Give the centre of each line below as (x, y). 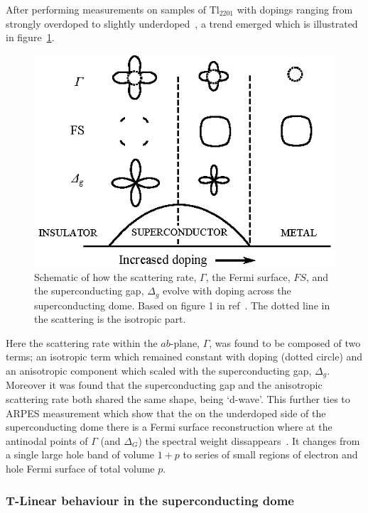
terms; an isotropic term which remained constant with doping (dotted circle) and (184, 357)
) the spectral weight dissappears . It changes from (249, 440)
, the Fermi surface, (248, 276)
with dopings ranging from (295, 9)
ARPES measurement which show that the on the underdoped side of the (166, 413)
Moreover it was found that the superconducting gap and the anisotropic (164, 385)
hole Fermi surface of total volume (80, 469)
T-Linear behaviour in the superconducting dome (150, 500)
